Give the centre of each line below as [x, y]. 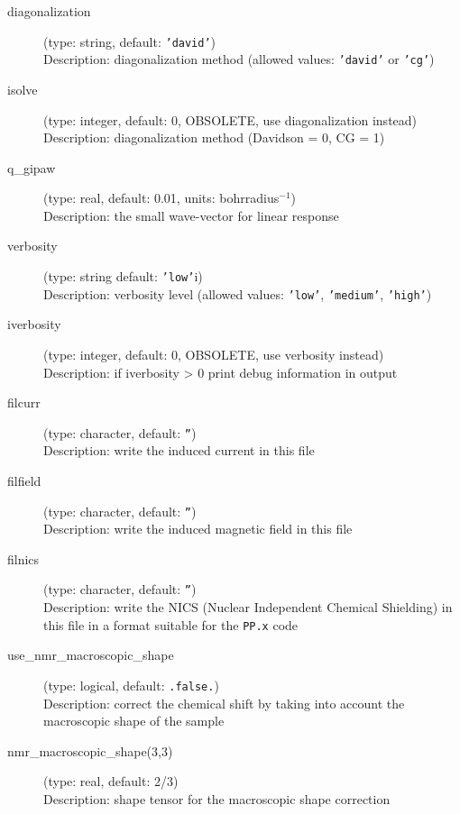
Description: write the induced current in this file [179, 450]
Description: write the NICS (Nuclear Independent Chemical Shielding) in [248, 607]
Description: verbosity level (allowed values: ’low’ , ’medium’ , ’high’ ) [238, 293]
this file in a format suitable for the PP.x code [171, 624]
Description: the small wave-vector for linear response [191, 215]
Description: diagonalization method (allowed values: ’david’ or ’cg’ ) [239, 59]
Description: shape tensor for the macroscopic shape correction [217, 798]
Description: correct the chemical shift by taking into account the [224, 703]
